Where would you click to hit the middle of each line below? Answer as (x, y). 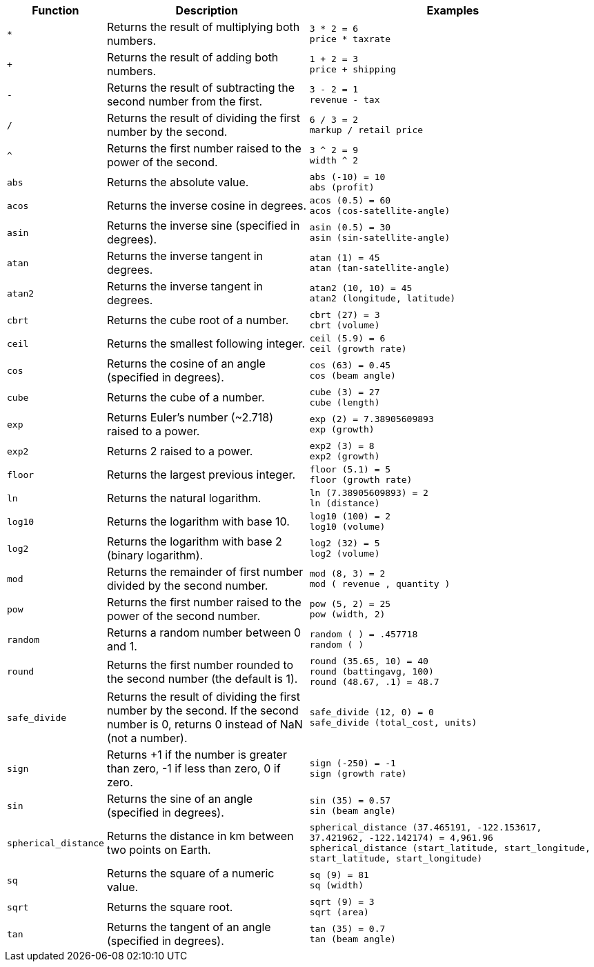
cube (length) (345, 402)
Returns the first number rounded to (200, 665)
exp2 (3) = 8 (342, 446)
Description (207, 10)
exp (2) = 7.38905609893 (372, 419)
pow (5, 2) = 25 (350, 604)
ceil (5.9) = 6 (347, 338)
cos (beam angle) (353, 376)
